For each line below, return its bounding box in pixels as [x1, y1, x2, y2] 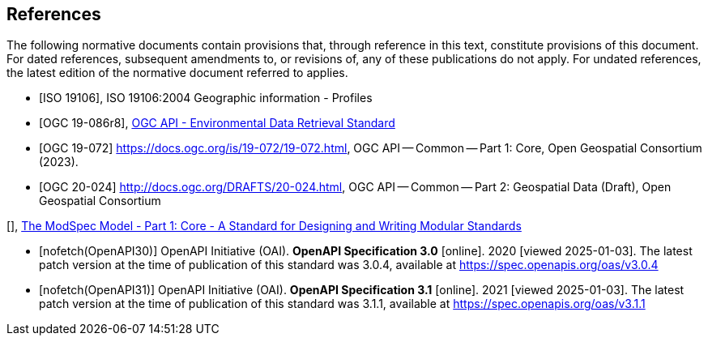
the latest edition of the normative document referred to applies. [6, 66, 348, 80]
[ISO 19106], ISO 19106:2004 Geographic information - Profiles [39, 91, 373, 105]
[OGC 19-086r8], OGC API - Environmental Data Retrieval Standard [39, 116, 395, 130]
